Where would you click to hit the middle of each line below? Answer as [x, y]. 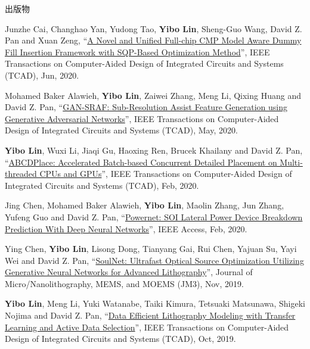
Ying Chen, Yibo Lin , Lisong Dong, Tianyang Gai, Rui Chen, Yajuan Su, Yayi [151, 249]
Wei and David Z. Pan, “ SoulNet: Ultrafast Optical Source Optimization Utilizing [154, 260]
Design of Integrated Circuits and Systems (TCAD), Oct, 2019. [120, 339]
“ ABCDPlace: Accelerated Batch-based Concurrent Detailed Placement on [141, 162]
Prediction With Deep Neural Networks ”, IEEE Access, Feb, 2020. [126, 228]
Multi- [291, 162]
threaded [21, 174]
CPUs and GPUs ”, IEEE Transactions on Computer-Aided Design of [166, 174]
